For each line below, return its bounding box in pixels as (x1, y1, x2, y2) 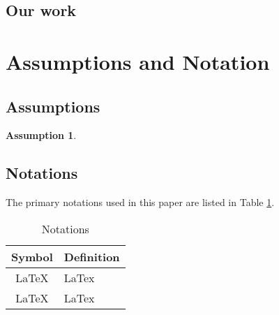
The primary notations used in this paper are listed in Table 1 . (6, 195, 275, 210)
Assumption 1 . (6, 128, 77, 142)
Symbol (11, 248, 53, 265)
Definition (63, 248, 120, 265)
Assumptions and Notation (6, 47, 270, 75)
